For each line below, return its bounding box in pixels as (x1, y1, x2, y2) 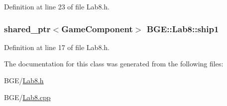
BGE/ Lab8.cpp (4, 92, 51, 102)
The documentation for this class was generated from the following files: (4, 58, 224, 69)
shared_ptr (4, 22, 51, 35)
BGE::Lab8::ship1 (146, 22, 219, 35)
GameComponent (61, 22, 133, 35)
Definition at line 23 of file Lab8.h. (4, 1, 110, 11)
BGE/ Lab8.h (4, 75, 44, 85)
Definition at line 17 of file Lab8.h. (4, 42, 110, 52)
